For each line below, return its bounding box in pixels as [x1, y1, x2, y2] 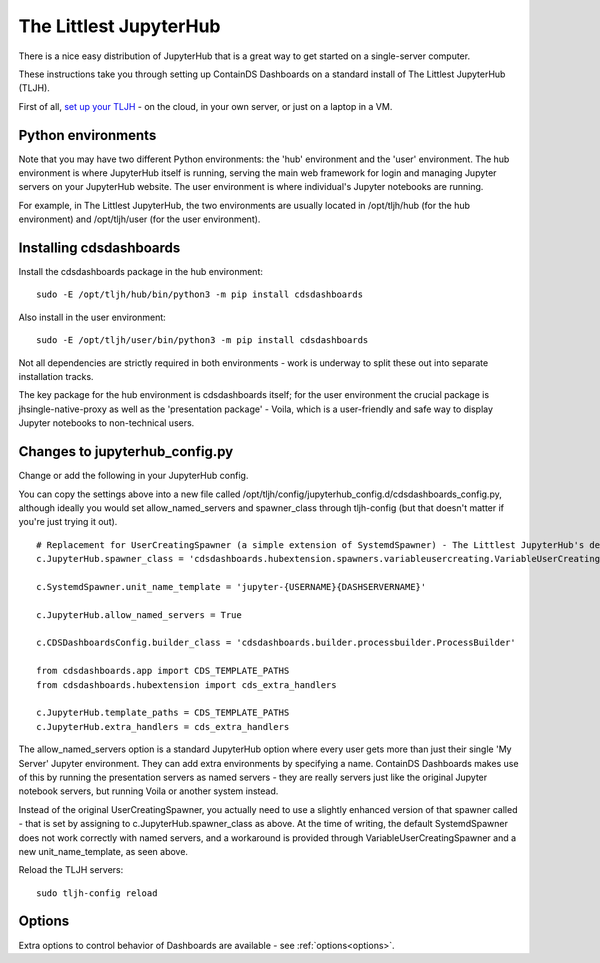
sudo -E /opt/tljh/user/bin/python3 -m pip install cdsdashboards [36, 335, 369, 346]
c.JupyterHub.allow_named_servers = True [36, 609, 242, 620]
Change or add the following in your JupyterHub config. [18, 470, 249, 482]
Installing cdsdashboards [18, 240, 181, 256]
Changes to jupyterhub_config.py [18, 443, 234, 460]
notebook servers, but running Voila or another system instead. [18, 785, 279, 797]
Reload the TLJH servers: [18, 864, 124, 876]
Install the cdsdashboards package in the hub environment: [18, 266, 264, 278]
